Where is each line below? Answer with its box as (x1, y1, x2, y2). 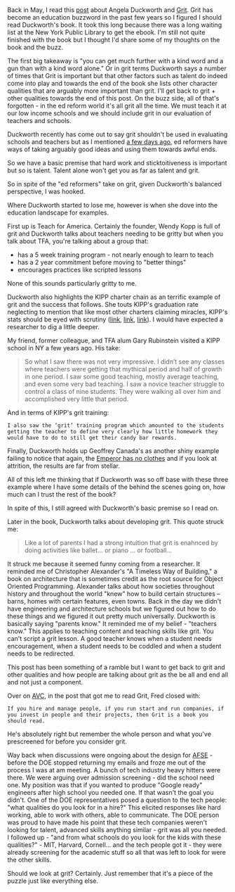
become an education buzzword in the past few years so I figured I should (7, 13, 222, 22)
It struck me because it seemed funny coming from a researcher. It (7, 560, 201, 568)
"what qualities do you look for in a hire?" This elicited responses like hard (7, 803, 221, 812)
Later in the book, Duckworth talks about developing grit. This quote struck (7, 518, 224, 526)
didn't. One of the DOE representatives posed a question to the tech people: (7, 796, 227, 804)
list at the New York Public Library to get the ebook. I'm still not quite (7, 28, 206, 37)
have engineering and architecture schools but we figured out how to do (7, 604, 216, 613)
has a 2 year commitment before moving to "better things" (17, 258, 187, 267)
